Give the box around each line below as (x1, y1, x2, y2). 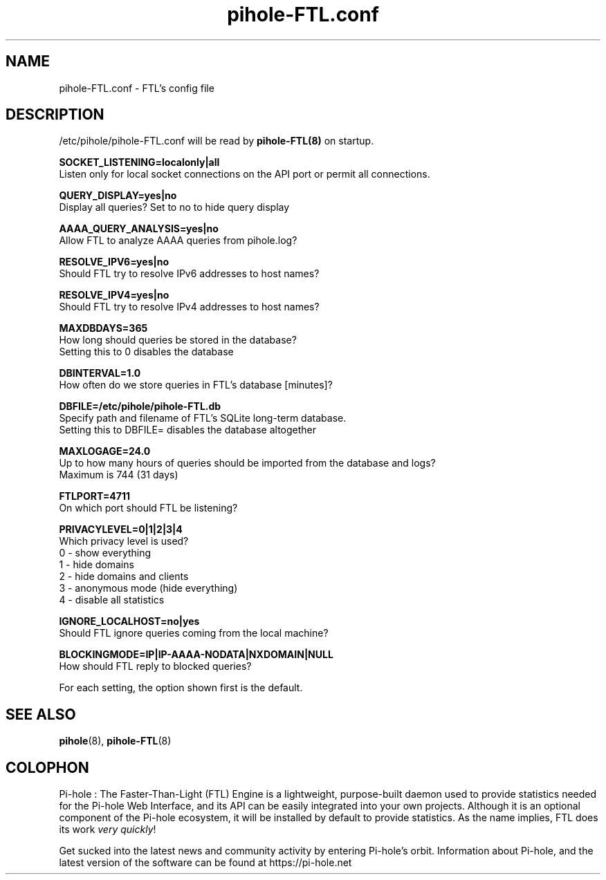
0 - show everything (59, 547, 151, 559)
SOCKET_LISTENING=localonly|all (59, 156, 220, 169)
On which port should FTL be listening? (59, 502, 238, 514)
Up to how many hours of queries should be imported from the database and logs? (59, 457, 436, 469)
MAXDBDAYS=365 (59, 322, 148, 335)
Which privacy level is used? (59, 535, 189, 547)
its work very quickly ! (59, 823, 156, 836)
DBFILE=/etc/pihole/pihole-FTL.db (59, 400, 221, 413)
